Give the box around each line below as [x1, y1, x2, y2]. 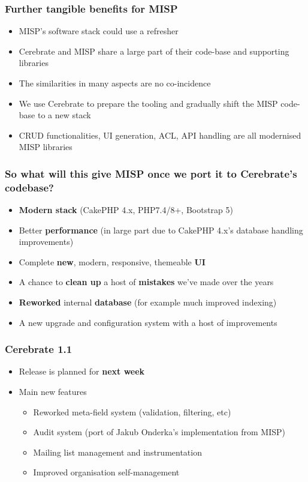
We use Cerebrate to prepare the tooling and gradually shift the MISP [19, 97, 278, 109]
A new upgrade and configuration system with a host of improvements [19, 316, 277, 328]
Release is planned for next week [19, 365, 145, 378]
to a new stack [37, 109, 91, 121]
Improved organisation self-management [33, 466, 180, 478]
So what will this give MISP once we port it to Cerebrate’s [5, 166, 297, 181]
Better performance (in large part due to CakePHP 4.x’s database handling [19, 223, 303, 236]
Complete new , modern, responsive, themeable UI [19, 255, 206, 268]
